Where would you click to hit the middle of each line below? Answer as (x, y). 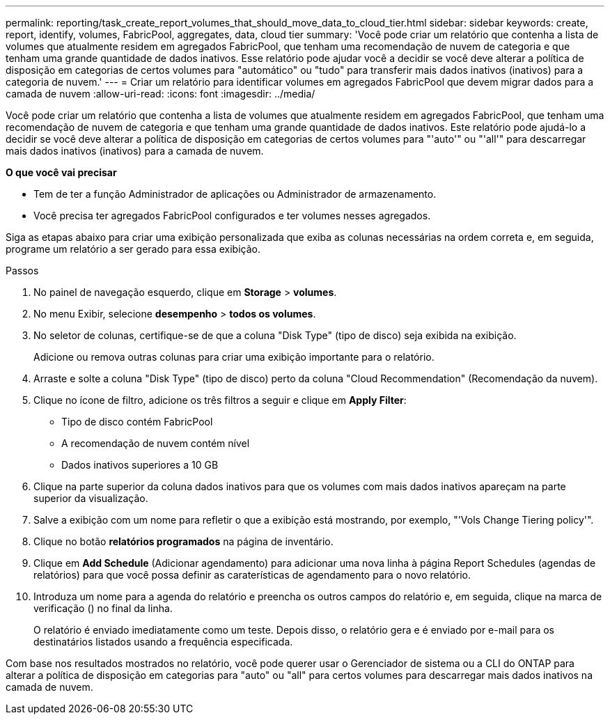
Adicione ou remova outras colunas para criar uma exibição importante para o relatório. (234, 357)
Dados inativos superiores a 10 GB (140, 465)
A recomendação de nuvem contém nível (156, 443)
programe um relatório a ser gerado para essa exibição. (133, 249)
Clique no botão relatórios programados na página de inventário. (183, 541)
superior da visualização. (91, 498)
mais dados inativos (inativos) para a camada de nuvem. (135, 151)
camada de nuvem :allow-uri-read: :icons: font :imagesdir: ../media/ (161, 94)
